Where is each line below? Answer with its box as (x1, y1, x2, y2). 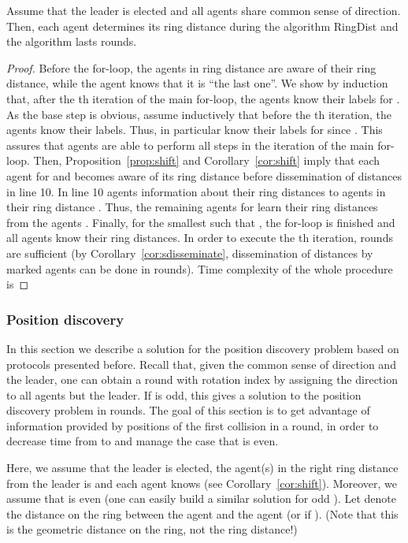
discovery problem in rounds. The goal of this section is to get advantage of (6, 402, 370, 418)
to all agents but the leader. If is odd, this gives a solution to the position (6, 386, 362, 403)
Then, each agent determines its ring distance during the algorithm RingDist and (6, 17, 399, 34)
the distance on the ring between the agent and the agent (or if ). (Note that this (6, 505, 399, 522)
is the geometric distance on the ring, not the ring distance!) (6, 521, 298, 537)
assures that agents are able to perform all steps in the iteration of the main (6, 136, 374, 153)
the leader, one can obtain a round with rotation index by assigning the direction (6, 371, 398, 388)
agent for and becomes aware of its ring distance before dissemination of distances (6, 167, 402, 184)
